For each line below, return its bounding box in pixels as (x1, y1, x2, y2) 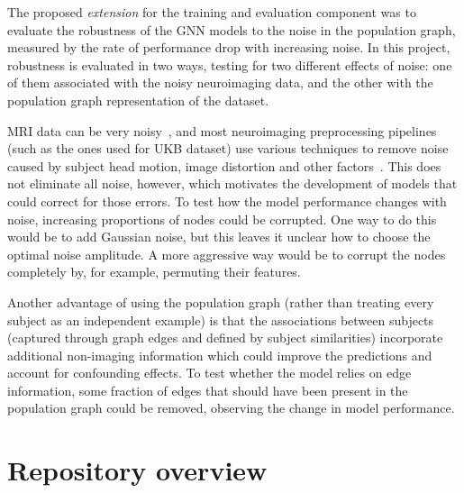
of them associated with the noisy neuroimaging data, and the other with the (7, 73, 433, 92)
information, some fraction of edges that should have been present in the (7, 380, 408, 399)
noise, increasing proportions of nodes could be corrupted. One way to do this (7, 209, 437, 228)
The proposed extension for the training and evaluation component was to (7, 3, 416, 21)
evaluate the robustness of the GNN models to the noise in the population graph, (7, 20, 456, 39)
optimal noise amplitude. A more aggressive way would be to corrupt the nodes (7, 244, 446, 263)
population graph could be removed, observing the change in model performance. (7, 398, 455, 417)
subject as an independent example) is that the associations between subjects (7, 310, 434, 329)
